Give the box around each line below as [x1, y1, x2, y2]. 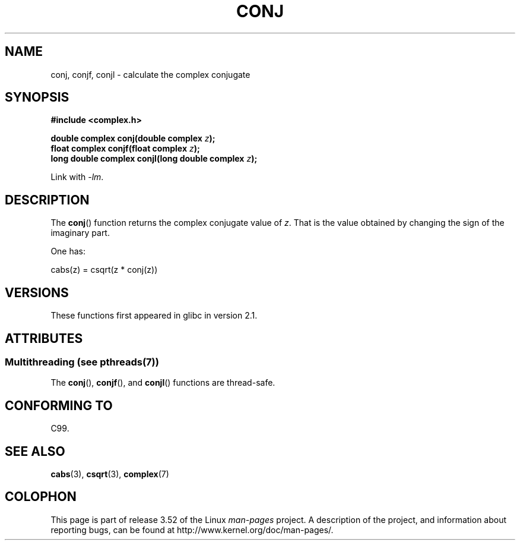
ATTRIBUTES [5, 330, 83, 346]
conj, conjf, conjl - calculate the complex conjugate [50, 69, 251, 80]
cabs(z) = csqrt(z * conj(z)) [50, 264, 158, 275]
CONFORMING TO [5, 398, 113, 413]
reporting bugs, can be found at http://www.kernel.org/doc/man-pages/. [50, 524, 334, 535]
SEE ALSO [5, 443, 65, 459]
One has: [50, 246, 86, 257]
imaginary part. [50, 228, 110, 238]
